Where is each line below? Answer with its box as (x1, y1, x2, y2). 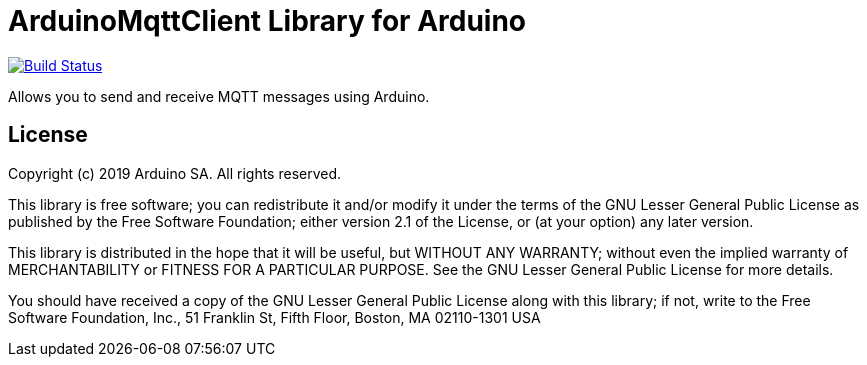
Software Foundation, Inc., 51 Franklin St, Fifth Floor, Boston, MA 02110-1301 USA (8, 308, 541, 326)
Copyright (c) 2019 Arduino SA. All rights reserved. (8, 164, 342, 182)
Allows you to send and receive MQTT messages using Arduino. (8, 87, 430, 105)
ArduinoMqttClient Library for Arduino (8, 4, 527, 38)
